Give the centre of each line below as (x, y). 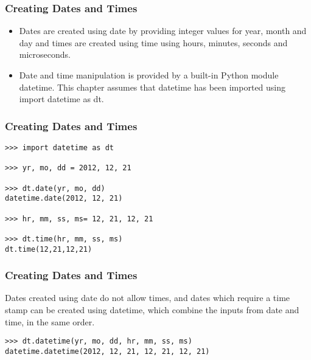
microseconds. (45, 54)
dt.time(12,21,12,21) (49, 249)
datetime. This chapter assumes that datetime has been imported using (152, 87)
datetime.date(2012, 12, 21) (64, 199)
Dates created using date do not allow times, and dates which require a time (148, 298)
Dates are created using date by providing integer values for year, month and (163, 31)
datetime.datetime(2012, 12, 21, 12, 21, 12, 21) (107, 351)
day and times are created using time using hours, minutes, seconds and (153, 42)
